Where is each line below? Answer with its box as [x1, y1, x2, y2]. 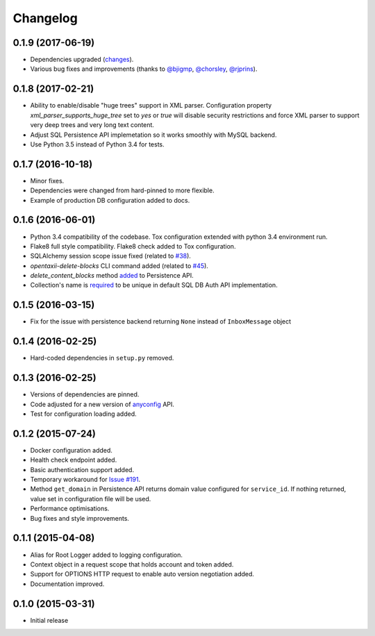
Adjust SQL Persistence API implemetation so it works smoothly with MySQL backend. [30, 131, 277, 139]
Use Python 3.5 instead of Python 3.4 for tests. [30, 140, 165, 149]
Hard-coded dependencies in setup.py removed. [30, 354, 174, 362]
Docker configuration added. [30, 446, 112, 454]
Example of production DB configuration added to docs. [30, 196, 190, 204]
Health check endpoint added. [30, 455, 117, 465]
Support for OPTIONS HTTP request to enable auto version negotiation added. [30, 570, 255, 578]
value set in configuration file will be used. [30, 494, 151, 503]
